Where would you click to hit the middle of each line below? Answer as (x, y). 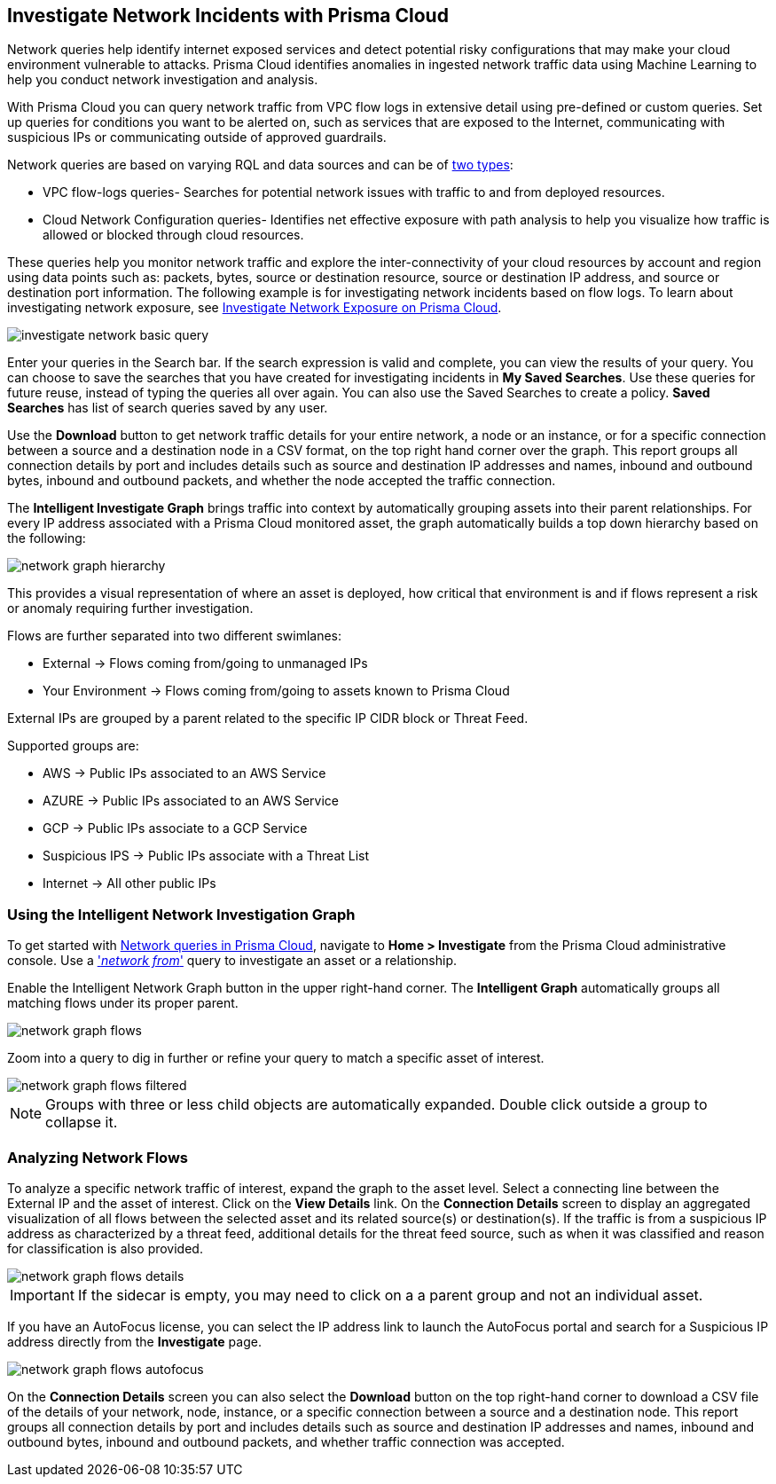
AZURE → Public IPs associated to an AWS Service (191, 801)
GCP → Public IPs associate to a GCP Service (175, 828)
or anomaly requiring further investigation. (130, 609)
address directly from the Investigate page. (134, 1341)
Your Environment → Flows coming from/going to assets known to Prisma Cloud (276, 691)
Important (42, 1295)
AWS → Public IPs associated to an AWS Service (184, 773)
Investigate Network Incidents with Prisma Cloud (228, 16)
